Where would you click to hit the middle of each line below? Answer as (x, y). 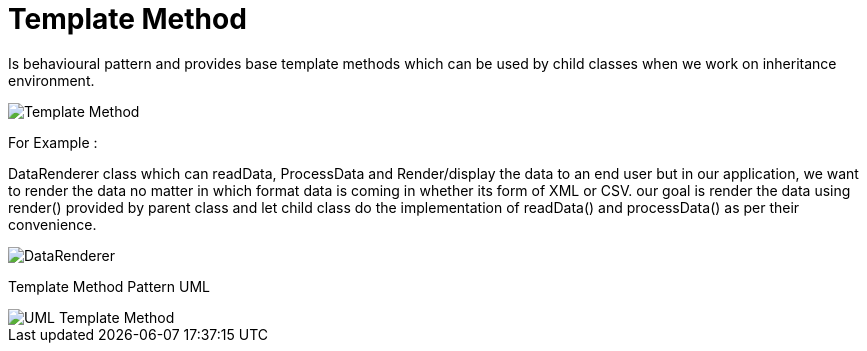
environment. (51, 80)
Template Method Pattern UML (109, 286)
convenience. (52, 224)
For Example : (53, 142)
